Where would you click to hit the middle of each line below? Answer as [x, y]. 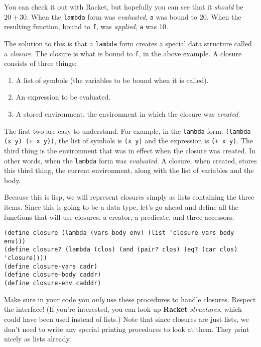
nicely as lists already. [38, 339]
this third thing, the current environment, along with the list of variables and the [129, 170]
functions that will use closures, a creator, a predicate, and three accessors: [119, 216]
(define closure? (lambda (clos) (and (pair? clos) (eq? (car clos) [121, 250]
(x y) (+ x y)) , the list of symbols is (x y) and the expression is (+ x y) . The [128, 141]
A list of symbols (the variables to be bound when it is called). [112, 80]
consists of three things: [40, 63]
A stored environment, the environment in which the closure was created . [128, 114]
